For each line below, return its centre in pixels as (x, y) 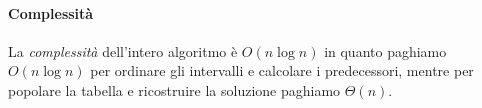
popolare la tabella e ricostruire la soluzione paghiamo (174, 89)
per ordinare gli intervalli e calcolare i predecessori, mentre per (282, 70)
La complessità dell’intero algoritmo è (123, 50)
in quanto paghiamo (385, 50)
